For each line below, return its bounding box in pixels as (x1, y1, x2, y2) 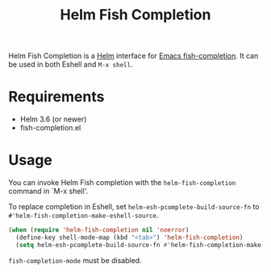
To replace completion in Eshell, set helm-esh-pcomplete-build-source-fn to (8, 202, 260, 212)
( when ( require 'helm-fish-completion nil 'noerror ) (8, 226, 190, 234)
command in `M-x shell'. (8, 187, 89, 196)
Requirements (8, 88, 105, 106)
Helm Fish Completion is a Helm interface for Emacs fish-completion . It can (8, 51, 259, 61)
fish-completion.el (19, 123, 81, 133)
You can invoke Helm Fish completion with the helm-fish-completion (8, 178, 236, 188)
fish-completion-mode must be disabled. (8, 255, 143, 265)
